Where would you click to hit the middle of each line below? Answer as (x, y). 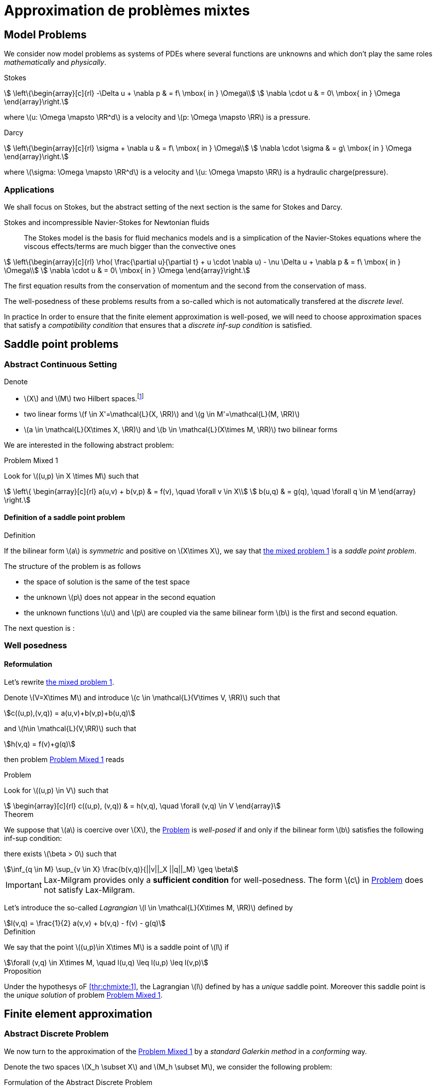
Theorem (19, 814)
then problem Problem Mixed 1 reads (64, 759)
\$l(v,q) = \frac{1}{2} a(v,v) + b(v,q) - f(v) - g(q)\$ (85, 923)
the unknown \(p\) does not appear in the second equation (120, 597)
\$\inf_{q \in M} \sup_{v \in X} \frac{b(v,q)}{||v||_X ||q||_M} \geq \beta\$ (121, 869)
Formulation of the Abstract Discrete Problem (78, 1082)
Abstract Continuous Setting (61, 364)
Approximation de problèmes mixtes (127, 10)
